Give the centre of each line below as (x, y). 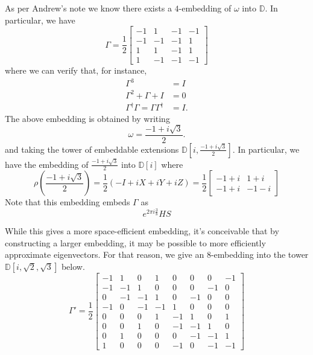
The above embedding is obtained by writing (87, 118)
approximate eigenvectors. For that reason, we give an (105, 254)
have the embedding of (47, 164)
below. (73, 266)
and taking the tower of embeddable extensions (92, 149)
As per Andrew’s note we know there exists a (88, 8)
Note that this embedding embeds (68, 202)
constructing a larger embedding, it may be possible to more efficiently (135, 242)
